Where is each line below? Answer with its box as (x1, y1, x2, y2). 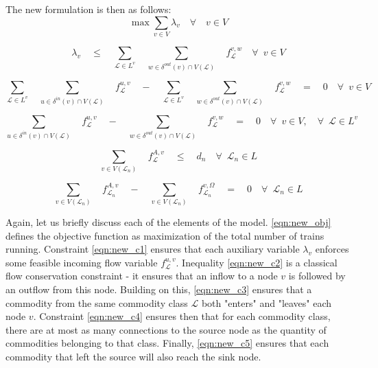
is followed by (288, 268, 346, 283)
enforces (315, 242, 349, 256)
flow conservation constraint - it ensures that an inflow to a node (5, 268, 278, 283)
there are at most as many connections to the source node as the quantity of (5, 322, 327, 336)
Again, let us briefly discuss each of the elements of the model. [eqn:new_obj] (5, 215, 331, 229)
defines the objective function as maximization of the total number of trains (5, 228, 324, 242)
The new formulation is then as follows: (5, 2, 172, 16)
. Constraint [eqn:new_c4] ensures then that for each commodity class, (33, 309, 331, 323)
